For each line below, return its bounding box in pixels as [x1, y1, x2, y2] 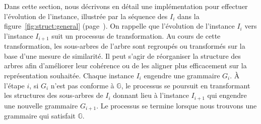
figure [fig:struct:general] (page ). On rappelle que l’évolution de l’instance [4, 21, 235, 31]
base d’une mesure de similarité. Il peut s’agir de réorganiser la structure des [4, 50, 241, 61]
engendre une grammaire [144, 70, 220, 81]
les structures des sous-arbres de [4, 90, 103, 100]
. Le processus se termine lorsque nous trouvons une [96, 100, 257, 110]
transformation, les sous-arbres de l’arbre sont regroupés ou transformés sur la [4, 41, 245, 51]
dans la [177, 11, 200, 21]
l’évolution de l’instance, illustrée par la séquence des [4, 11, 168, 21]
